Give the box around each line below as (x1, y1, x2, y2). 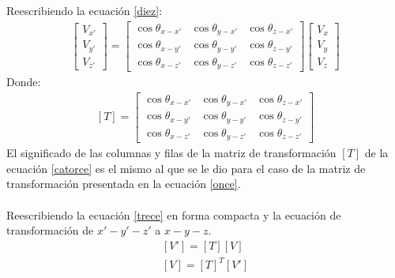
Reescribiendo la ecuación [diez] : (6, 2, 163, 18)
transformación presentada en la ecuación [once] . (6, 175, 241, 192)
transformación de (6, 222, 94, 239)
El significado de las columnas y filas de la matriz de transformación (6, 145, 337, 161)
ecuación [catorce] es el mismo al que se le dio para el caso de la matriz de (6, 160, 366, 176)
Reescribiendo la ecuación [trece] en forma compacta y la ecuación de (6, 206, 341, 223)
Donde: (6, 73, 41, 90)
